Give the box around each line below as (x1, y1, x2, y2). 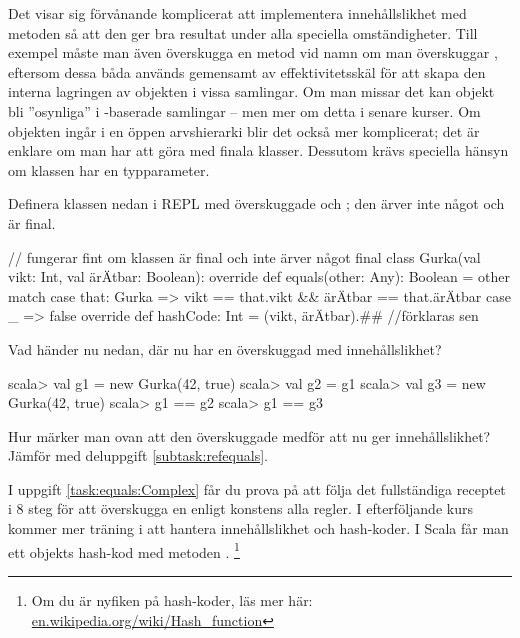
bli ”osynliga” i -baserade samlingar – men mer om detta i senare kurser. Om (8, 100, 481, 121)
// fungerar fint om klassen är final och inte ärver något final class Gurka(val (8, 246, 481, 267)
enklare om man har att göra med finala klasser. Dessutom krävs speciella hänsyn (8, 140, 509, 161)
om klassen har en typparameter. (8, 159, 210, 180)
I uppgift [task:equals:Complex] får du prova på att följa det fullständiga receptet (8, 478, 506, 499)
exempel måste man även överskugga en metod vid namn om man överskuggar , (8, 42, 498, 63)
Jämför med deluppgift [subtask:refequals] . (8, 445, 268, 466)
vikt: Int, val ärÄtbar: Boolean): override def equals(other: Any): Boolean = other (8, 266, 511, 287)
